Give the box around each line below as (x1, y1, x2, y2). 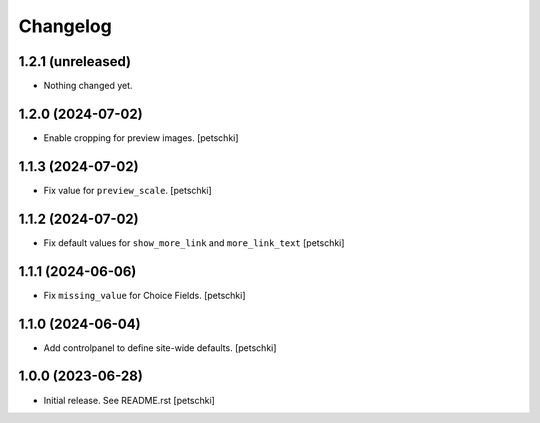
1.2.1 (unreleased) (18, 53, 132, 70)
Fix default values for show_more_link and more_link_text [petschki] (43, 236, 345, 249)
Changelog (18, 15, 112, 37)
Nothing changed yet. (43, 80, 134, 92)
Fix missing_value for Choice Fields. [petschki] (43, 289, 246, 301)
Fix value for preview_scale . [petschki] (43, 184, 212, 196)
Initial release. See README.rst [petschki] (43, 394, 215, 406)
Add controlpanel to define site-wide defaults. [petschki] (43, 341, 277, 354)
